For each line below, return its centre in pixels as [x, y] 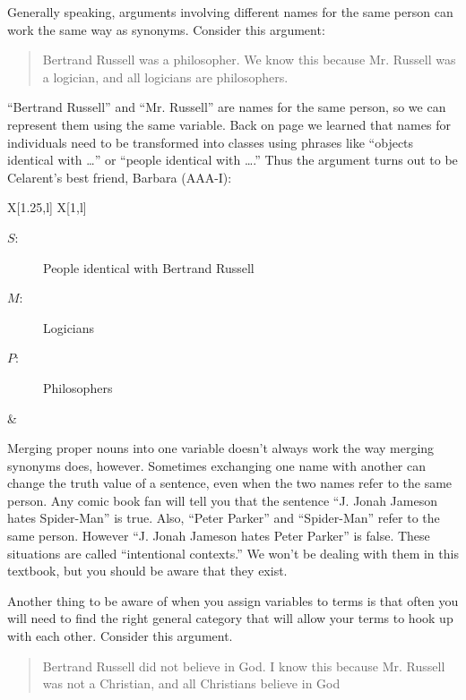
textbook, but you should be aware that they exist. [147, 571]
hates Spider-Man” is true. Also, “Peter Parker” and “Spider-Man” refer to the [224, 518]
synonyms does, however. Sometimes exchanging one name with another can [217, 465]
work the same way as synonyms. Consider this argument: [166, 29]
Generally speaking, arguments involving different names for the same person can [230, 12]
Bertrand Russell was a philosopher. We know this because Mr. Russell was [249, 60]
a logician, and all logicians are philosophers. [165, 77]
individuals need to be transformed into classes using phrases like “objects [211, 142]
